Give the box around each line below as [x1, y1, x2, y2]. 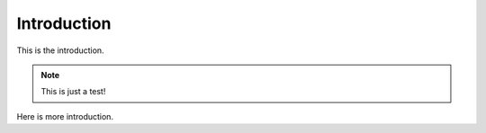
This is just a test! [40, 86, 106, 97]
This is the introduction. [16, 45, 104, 56]
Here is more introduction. [16, 111, 114, 121]
